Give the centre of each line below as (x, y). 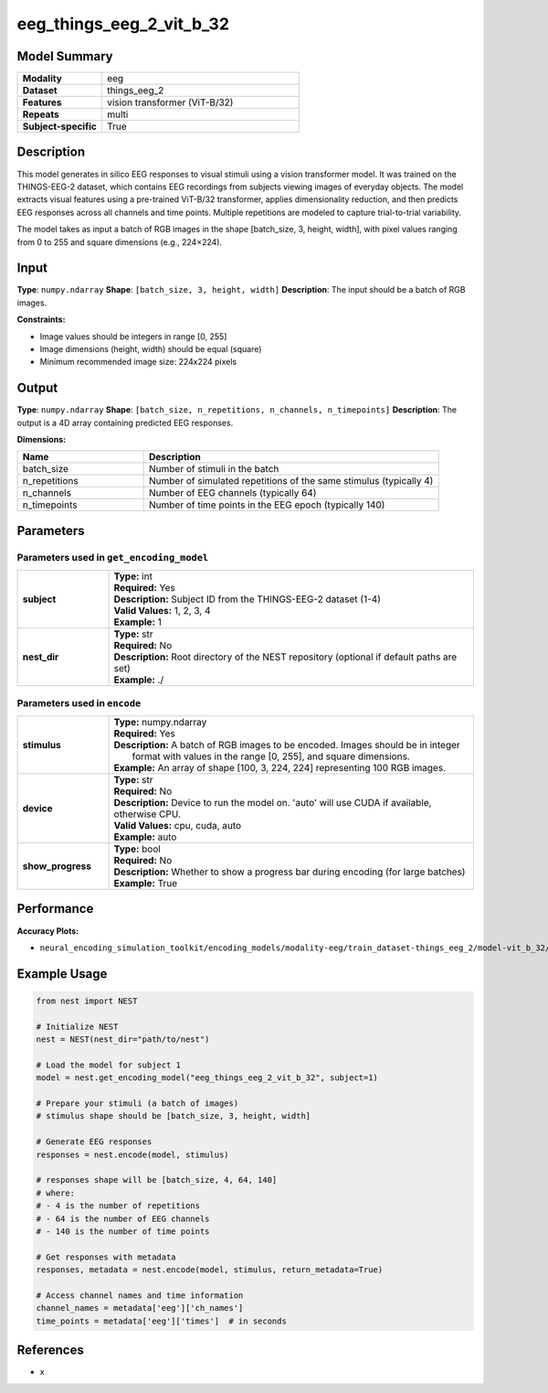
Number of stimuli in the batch (214, 469)
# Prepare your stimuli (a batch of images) (137, 1104)
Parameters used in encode (79, 702)
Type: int (133, 576)
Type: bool (137, 849)
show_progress (57, 866)
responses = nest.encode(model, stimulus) (132, 1154)
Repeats (41, 114)
